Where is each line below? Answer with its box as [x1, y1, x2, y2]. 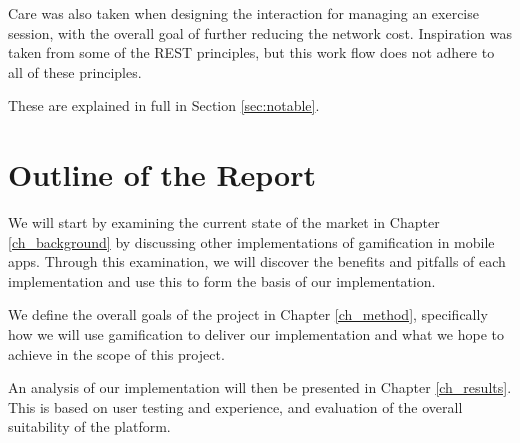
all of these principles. [8, 61, 142, 82]
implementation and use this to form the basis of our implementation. [8, 270, 436, 291]
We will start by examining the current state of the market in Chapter [8, 212, 440, 233]
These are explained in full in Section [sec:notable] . [8, 95, 320, 116]
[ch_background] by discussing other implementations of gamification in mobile [8, 231, 495, 252]
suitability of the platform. [8, 416, 171, 437]
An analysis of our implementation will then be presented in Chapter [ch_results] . [8, 377, 512, 398]
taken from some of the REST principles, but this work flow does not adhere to [8, 42, 495, 63]
